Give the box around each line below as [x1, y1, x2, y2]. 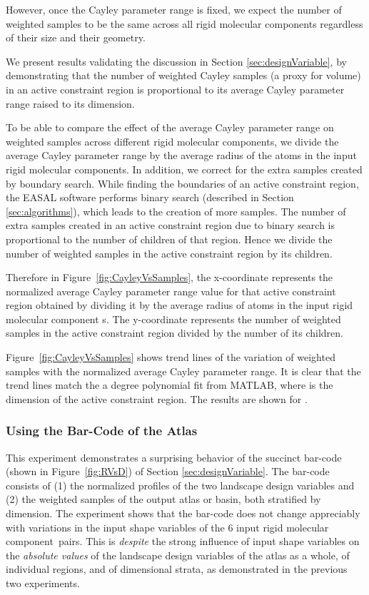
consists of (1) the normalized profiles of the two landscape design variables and [6, 477, 355, 492]
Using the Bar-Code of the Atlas [6, 422, 198, 439]
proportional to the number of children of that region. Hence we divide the [6, 231, 333, 246]
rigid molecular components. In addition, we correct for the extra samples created [6, 161, 363, 176]
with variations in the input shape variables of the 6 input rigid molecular [6, 519, 329, 534]
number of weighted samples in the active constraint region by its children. [6, 245, 333, 260]
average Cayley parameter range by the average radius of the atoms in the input [6, 148, 357, 163]
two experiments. [6, 576, 80, 590]
